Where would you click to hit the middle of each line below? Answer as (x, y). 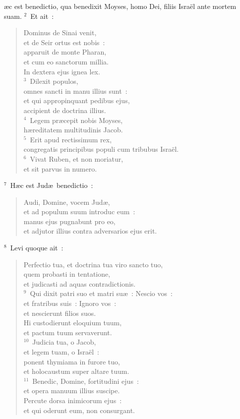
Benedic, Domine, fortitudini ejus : (86, 381)
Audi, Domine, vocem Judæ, (67, 202)
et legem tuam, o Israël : (61, 352)
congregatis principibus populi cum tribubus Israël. (101, 149)
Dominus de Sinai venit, (60, 32)
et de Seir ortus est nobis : (64, 42)
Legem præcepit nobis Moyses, (76, 120)
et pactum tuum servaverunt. (68, 332)
